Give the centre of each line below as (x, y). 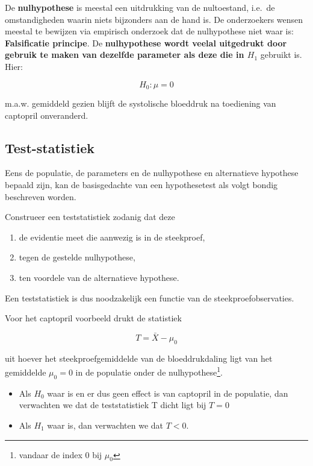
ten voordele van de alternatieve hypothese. (99, 277)
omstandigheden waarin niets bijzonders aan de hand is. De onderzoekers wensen (154, 19)
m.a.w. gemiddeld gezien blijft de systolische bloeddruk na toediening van (141, 103)
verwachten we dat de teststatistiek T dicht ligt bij (113, 405)
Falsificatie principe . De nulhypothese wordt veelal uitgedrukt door (146, 43)
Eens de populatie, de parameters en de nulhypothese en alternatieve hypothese (152, 173)
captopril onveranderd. (47, 115)
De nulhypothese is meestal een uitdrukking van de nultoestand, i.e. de (140, 7)
